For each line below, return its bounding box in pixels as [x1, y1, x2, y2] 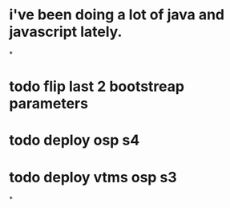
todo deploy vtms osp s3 [9, 168, 177, 186]
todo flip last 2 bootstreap [9, 78, 185, 96]
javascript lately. [9, 22, 123, 41]
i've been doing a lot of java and [9, 6, 225, 24]
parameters [9, 95, 89, 113]
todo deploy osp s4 [9, 131, 140, 149]
